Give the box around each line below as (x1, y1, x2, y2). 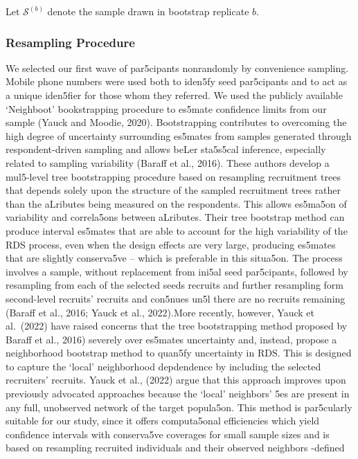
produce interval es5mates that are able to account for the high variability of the (6, 223, 348, 237)
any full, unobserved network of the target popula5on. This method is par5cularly (6, 399, 352, 414)
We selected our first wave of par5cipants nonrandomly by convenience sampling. (6, 60, 349, 75)
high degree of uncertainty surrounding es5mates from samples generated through (6, 128, 352, 143)
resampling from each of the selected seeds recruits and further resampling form (6, 278, 344, 292)
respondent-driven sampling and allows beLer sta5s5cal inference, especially (6, 142, 326, 156)
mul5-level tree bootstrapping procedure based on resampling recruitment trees (6, 169, 341, 183)
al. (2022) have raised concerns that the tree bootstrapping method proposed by (6, 318, 348, 333)
